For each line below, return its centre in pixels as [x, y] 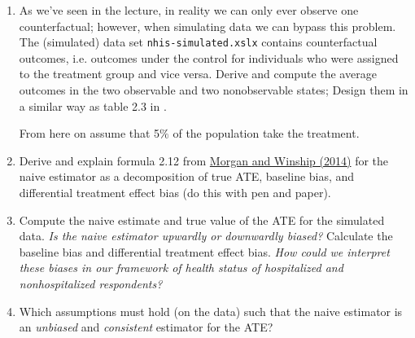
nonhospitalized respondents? [91, 283]
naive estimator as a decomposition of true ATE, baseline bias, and [187, 176]
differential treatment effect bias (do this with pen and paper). [175, 192]
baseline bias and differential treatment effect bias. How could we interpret [204, 251]
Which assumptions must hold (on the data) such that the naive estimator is [211, 311]
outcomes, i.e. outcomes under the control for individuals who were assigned [209, 57]
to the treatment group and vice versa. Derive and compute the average [198, 74]
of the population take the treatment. [266, 133]
